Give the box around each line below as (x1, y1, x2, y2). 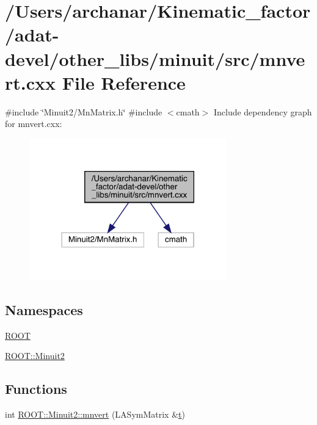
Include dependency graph (213, 105, 312, 118)
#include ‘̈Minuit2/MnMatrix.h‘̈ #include (5, 105, 162, 118)
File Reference (62, 70, 186, 95)
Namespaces (5, 300, 83, 319)
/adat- (5, 22, 59, 47)
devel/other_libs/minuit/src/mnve (5, 46, 305, 71)
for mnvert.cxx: (5, 117, 62, 130)
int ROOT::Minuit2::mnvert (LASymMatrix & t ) (5, 407, 185, 420)
